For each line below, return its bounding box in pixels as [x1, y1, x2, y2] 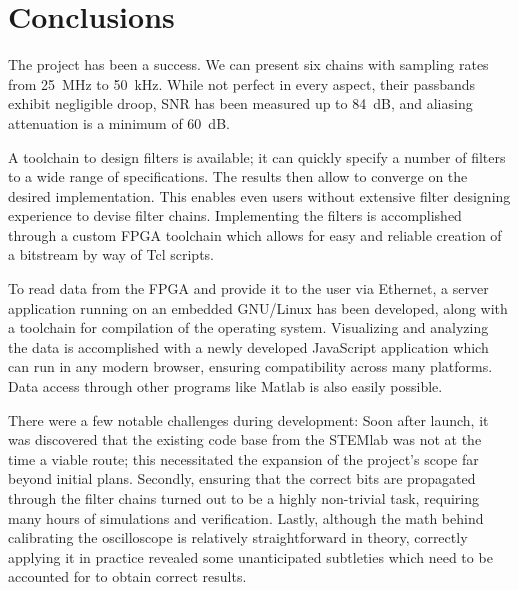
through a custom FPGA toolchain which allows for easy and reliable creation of [8, 224, 502, 245]
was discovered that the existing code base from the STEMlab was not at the [8, 429, 482, 450]
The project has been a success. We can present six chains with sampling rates [8, 54, 489, 75]
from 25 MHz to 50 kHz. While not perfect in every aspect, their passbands [8, 73, 476, 94]
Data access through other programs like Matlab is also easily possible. [8, 376, 443, 397]
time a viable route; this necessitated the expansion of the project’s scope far [8, 448, 479, 469]
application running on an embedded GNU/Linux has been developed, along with [8, 297, 508, 318]
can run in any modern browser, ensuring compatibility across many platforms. [8, 356, 493, 377]
